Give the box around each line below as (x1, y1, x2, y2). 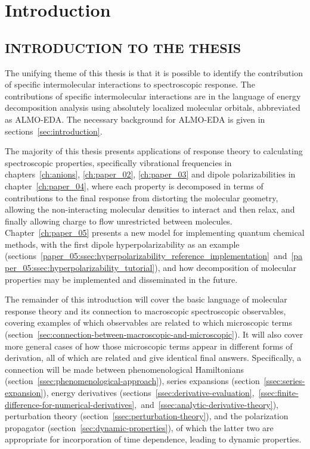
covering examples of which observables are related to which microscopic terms (5, 316, 292, 329)
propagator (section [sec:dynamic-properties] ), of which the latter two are (5, 421, 274, 434)
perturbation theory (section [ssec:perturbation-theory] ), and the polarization (5, 410, 289, 422)
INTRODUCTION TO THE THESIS (5, 38, 241, 57)
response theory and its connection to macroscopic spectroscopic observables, (5, 304, 286, 317)
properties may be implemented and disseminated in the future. (5, 273, 238, 285)
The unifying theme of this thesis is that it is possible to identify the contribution (5, 66, 303, 79)
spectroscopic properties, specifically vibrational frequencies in (5, 156, 232, 169)
